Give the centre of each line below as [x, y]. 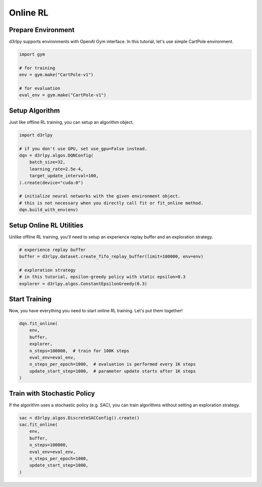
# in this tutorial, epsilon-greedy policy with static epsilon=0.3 [102, 277]
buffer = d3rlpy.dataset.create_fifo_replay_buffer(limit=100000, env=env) [111, 257]
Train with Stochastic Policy [52, 393]
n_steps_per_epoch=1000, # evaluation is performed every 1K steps [113, 364]
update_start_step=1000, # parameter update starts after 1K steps [113, 371]
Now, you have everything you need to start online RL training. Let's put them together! [96, 311]
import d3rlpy [36, 135]
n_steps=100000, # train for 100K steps [79, 351]
